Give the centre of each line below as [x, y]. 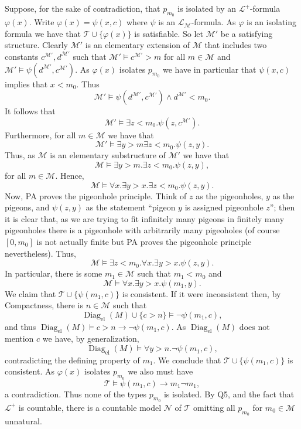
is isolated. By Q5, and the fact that [229, 394]
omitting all [214, 407]
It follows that [30, 111]
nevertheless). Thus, [40, 253]
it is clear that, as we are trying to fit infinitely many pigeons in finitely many [145, 218]
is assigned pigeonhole [224, 207]
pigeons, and [27, 207]
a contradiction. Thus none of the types [76, 394]
